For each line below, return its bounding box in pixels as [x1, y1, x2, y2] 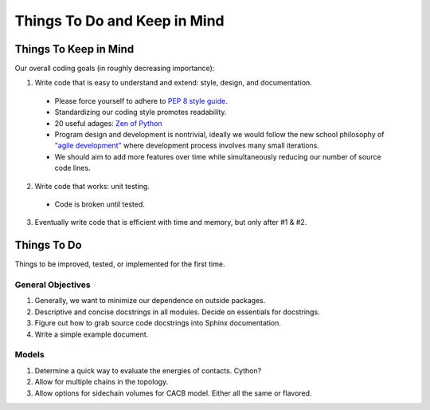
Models [14, 349, 45, 361]
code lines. [54, 164, 91, 173]
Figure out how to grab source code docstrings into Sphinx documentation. [34, 318, 282, 328]
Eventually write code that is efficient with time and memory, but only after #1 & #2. [34, 218, 307, 227]
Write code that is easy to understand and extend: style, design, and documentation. [34, 78, 312, 88]
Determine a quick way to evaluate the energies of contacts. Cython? [34, 365, 262, 375]
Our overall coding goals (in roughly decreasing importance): [14, 64, 215, 73]
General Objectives [14, 279, 91, 290]
